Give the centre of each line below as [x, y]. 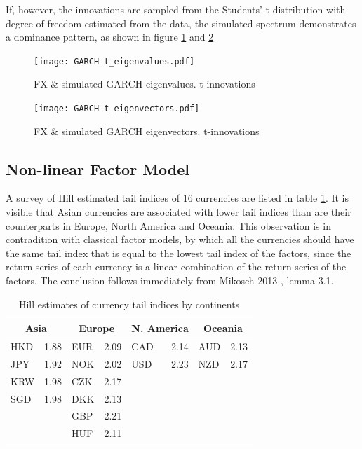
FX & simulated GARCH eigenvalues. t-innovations [145, 84]
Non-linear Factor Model [98, 168]
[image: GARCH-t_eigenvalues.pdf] [114, 61]
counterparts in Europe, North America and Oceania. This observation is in [168, 225]
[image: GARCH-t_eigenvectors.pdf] [117, 109]
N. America [160, 328]
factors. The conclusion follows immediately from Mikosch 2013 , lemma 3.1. [170, 281]
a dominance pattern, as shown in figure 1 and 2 [110, 37]
